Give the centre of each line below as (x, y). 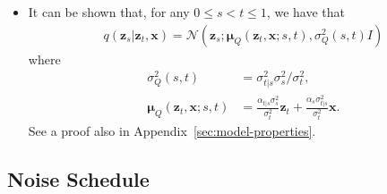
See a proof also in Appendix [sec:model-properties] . (172, 131)
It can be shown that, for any (109, 12)
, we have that (305, 12)
